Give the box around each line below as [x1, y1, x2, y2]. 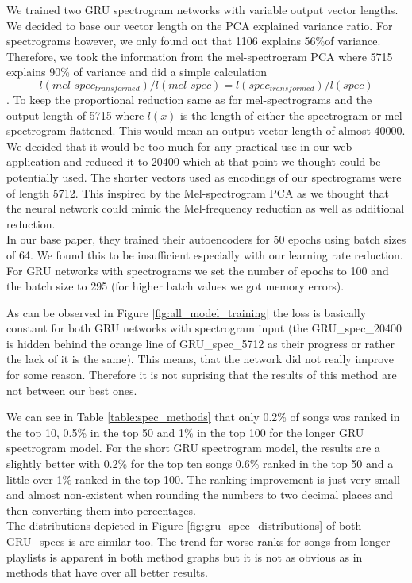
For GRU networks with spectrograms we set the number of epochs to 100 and [6, 262, 389, 278]
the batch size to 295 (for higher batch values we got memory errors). [6, 278, 345, 294]
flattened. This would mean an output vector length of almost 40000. [69, 122, 406, 139]
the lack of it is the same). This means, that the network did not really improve [6, 351, 395, 367]
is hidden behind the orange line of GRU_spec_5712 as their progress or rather [6, 335, 395, 351]
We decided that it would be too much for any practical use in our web [6, 137, 352, 154]
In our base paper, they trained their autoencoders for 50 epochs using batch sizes [6, 231, 406, 247]
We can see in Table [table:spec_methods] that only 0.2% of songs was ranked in [6, 408, 400, 425]
